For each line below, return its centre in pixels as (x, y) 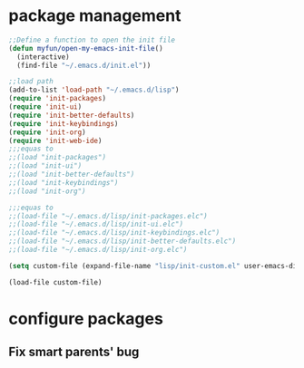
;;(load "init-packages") (57, 158)
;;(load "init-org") (48, 191)
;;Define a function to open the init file (92, 40)
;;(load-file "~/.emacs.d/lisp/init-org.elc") (98, 250)
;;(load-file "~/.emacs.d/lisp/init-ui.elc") (96, 224)
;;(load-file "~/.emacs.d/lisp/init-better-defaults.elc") (123, 241)
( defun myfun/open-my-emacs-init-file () (86, 48)
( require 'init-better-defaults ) (72, 115)
